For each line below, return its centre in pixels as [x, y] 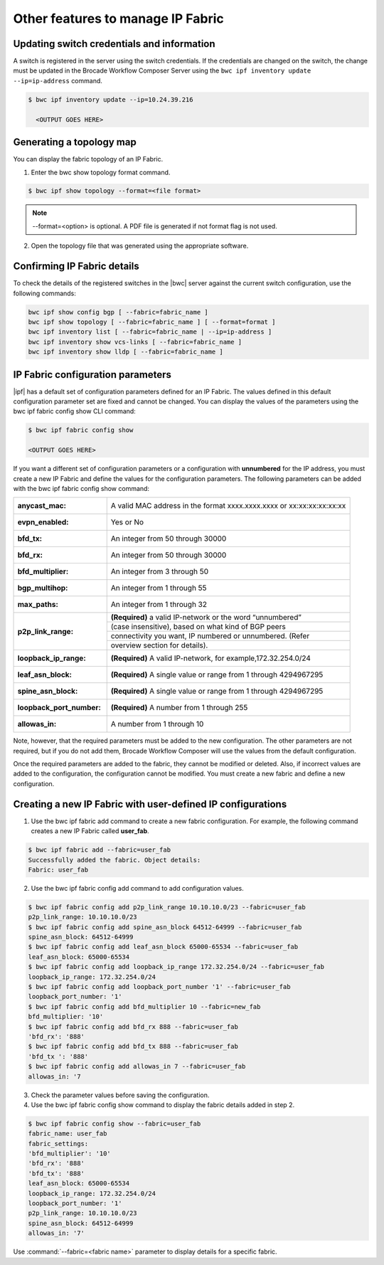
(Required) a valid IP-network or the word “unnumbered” [206, 618]
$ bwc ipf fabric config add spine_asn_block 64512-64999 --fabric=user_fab [165, 927]
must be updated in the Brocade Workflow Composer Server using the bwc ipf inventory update [162, 70]
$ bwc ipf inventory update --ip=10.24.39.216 [111, 99]
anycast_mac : [42, 506]
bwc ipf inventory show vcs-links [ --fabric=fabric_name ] [135, 342]
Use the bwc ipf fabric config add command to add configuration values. [138, 888]
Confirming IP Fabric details [76, 266]
